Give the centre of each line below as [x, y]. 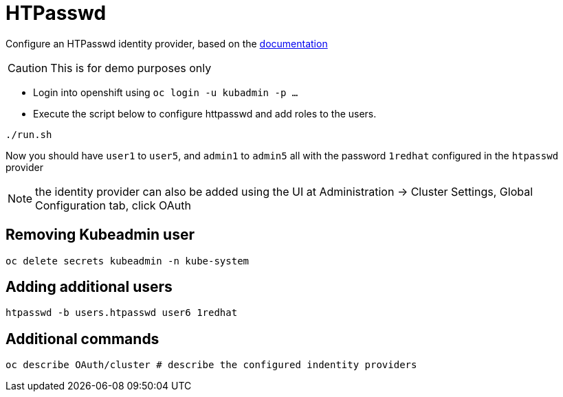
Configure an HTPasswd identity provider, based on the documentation [167, 43]
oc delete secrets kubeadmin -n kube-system [128, 261]
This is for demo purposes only [131, 68]
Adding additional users [89, 287]
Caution [28, 68]
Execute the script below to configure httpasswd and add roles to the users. [205, 113]
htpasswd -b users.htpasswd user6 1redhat [122, 313]
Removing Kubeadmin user [100, 235]
